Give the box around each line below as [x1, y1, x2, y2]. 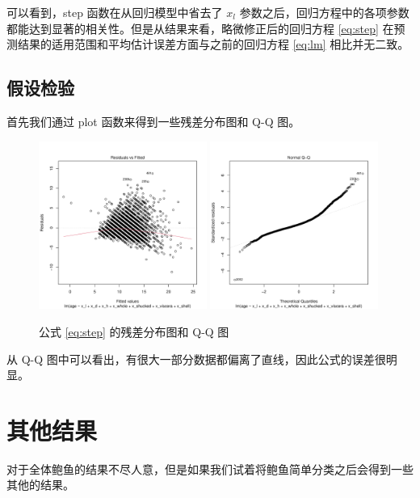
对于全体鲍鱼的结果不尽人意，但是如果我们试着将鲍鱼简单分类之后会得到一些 [6, 460, 414, 477]
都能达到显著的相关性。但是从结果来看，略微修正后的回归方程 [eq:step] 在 [6, 19, 394, 36]
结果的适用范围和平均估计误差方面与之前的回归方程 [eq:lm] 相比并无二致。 [17, 36, 409, 53]
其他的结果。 [6, 476, 74, 493]
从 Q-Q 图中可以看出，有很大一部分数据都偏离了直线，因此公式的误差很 [6, 350, 386, 367]
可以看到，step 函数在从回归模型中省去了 [6, 4, 223, 20]
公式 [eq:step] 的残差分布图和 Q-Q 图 [39, 323, 229, 340]
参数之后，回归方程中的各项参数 [239, 4, 409, 20]
